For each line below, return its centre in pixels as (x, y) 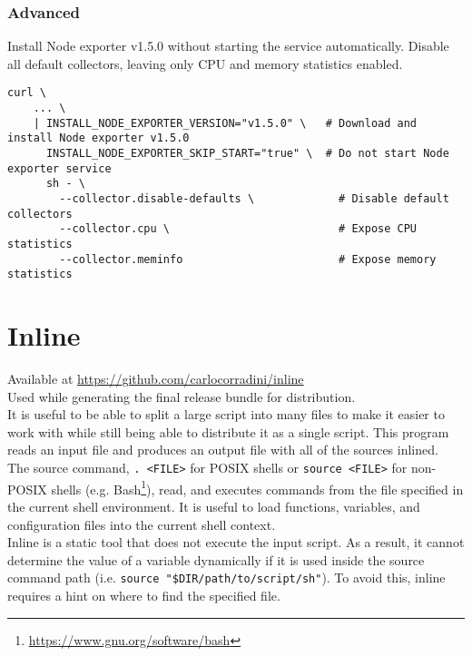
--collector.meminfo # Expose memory (248, 259)
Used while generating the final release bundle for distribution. (182, 396)
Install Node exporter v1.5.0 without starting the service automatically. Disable (228, 46)
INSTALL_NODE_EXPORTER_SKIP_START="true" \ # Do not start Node (247, 154)
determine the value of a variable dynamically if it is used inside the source (216, 559)
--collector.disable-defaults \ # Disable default (254, 199)
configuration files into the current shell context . (142, 524)
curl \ (27, 93)
